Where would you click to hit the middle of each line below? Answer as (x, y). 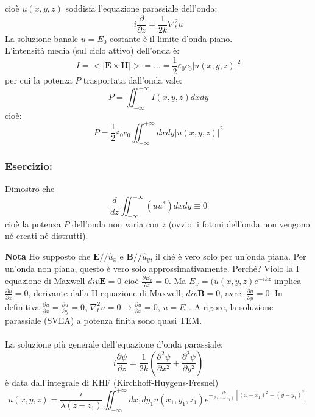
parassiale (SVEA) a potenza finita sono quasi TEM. (104, 320)
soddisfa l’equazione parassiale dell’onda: (141, 8)
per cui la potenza (39, 80)
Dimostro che (30, 188)
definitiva (22, 306)
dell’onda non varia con (115, 223)
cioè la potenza (33, 223)
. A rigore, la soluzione (231, 306)
